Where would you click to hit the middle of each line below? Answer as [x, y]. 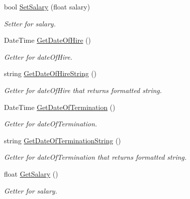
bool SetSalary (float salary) [47, 6]
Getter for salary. [31, 190]
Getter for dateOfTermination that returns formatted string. [95, 157]
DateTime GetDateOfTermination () [60, 107]
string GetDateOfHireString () [50, 73]
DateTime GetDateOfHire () [47, 40]
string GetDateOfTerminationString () [63, 140]
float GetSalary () [31, 173]
